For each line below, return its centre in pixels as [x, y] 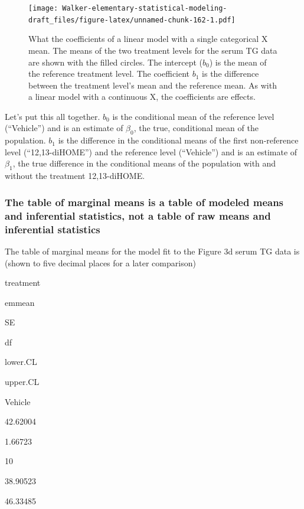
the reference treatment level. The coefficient [109, 74]
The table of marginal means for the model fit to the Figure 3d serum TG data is [152, 251]
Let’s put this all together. [53, 116]
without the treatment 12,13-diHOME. [75, 176]
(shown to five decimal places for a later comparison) [100, 262]
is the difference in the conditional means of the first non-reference [178, 140]
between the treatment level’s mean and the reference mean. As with [153, 85]
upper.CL [22, 382]
